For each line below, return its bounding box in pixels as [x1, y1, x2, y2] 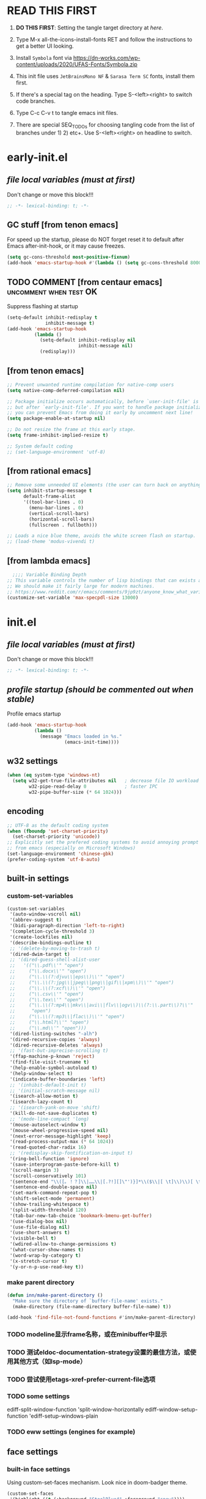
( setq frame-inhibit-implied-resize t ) [7, 432, 109, 439]
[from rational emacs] [7, 466, 91, 476]
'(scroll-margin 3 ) [9, 1167, 60, 1173]
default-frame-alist [23, 494, 76, 500]
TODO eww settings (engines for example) [7, 1427, 136, 1436]
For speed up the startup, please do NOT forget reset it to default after [7, 236, 184, 243]
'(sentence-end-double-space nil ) [9, 1184, 98, 1190]
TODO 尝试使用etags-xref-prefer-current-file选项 [7, 1375, 156, 1384]
